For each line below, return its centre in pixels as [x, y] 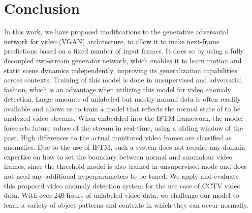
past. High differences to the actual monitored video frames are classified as [118, 137]
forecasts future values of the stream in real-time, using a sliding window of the [124, 128]
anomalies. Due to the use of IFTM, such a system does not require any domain [125, 147]
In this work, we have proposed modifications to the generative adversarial [116, 32]
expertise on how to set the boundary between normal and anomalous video [118, 156]
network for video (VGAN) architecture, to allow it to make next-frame [112, 41]
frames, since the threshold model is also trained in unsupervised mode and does [126, 166]
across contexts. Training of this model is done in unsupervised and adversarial [123, 80]
